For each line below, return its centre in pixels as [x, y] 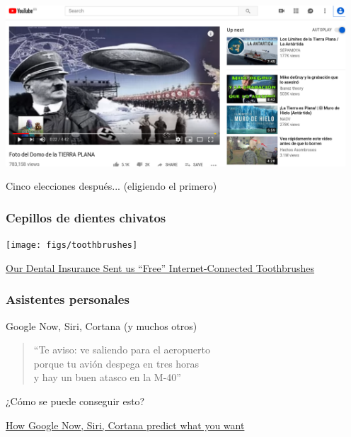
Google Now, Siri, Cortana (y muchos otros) [102, 325]
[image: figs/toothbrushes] [72, 245]
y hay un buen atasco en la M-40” [107, 377]
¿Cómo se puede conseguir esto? [75, 401]
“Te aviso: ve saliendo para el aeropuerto [122, 350]
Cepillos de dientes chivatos [86, 217]
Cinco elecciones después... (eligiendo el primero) [111, 186]
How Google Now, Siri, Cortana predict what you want [125, 425]
